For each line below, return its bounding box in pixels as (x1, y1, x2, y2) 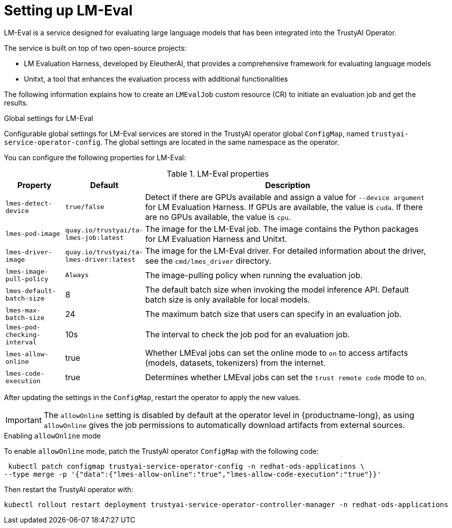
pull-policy (5, 275, 49, 283)
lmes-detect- (5, 199, 52, 207)
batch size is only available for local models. (145, 294, 310, 305)
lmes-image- (5, 267, 49, 275)
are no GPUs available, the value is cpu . (145, 211, 291, 222)
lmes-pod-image (5, 230, 60, 238)
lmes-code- (5, 369, 45, 377)
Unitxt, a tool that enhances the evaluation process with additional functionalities (24, 74, 288, 83)
